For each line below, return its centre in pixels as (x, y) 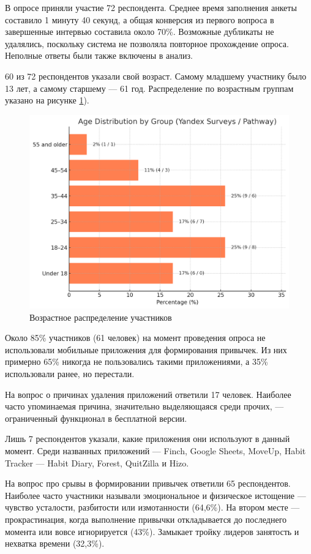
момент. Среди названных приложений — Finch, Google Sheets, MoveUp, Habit (155, 451)
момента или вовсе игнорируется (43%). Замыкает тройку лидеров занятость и (152, 531)
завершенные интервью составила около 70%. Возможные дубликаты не (140, 32)
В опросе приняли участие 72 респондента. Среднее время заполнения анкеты (151, 7)
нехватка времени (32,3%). (55, 543)
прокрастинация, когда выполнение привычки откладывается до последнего (146, 519)
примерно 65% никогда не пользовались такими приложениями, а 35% (137, 361)
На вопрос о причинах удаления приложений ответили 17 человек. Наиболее (148, 394)
